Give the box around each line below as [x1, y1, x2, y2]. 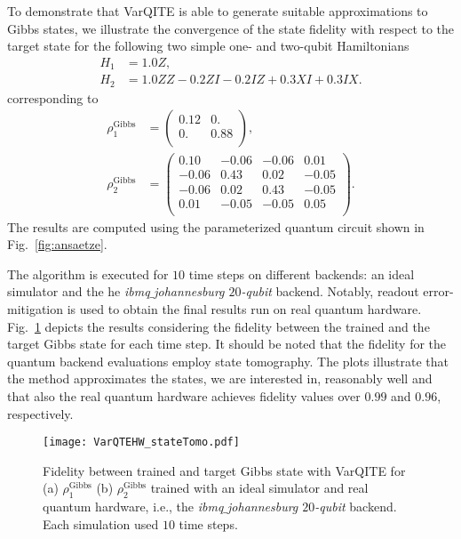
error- [423, 282, 454, 301]
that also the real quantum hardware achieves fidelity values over [7, 386, 361, 405]
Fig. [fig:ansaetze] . [7, 235, 107, 253]
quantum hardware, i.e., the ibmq [43, 497, 224, 516]
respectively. [7, 404, 74, 422]
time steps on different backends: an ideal [188, 264, 415, 283]
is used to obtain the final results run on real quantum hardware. [67, 300, 422, 318]
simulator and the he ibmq [7, 282, 150, 301]
